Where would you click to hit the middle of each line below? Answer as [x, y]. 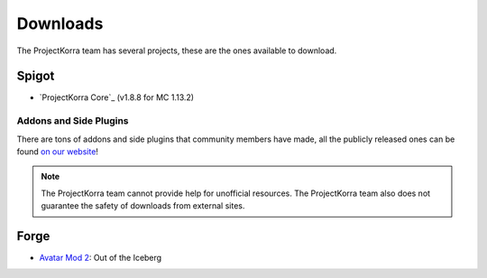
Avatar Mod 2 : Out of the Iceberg [101, 258]
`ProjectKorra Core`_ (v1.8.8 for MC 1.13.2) [116, 97]
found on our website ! [58, 151]
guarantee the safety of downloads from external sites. [143, 206]
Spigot [36, 76]
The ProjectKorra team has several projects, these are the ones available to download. [177, 51]
